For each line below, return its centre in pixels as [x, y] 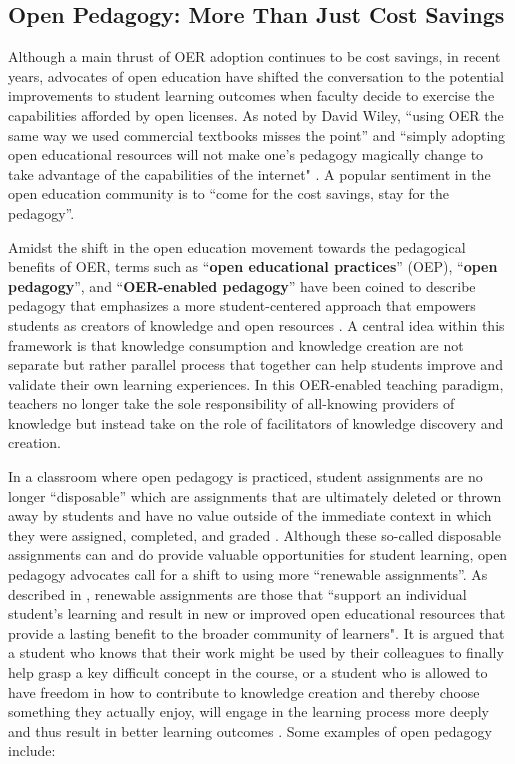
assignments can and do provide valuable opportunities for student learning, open [258, 554]
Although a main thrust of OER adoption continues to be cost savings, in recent [254, 56]
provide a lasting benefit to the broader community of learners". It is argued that [256, 632]
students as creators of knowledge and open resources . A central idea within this [256, 324]
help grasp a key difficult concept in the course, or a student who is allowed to [248, 672]
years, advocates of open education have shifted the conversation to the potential [256, 75]
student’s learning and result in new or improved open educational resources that [257, 613]
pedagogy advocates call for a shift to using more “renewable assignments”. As [248, 574]
